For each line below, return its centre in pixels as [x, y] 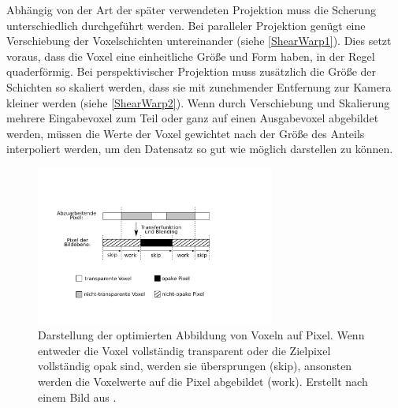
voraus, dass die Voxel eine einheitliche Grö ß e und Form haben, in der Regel [191, 56]
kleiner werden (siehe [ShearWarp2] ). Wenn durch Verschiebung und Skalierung [198, 102]
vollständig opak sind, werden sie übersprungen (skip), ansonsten [195, 366]
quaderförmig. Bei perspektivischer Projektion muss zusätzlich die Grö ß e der [191, 71]
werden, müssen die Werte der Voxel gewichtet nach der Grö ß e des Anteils [186, 133]
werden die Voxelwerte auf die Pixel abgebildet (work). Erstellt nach [203, 381]
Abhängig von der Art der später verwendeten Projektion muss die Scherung [191, 9]
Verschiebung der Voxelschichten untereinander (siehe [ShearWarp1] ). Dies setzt [199, 41]
